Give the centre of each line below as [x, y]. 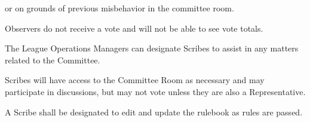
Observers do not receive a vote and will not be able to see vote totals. [134, 28]
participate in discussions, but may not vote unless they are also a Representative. [155, 91]
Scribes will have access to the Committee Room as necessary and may [135, 80]
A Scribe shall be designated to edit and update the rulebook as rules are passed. [154, 112]
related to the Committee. [53, 60]
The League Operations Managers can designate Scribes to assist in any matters [152, 48]
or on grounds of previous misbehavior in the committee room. [119, 8]
